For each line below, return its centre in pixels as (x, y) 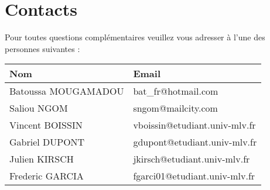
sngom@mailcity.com (175, 108)
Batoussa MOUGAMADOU (67, 91)
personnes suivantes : (42, 48)
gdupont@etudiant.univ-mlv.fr (195, 142)
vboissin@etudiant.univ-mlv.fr (194, 125)
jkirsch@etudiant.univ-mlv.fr (192, 159)
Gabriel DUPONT (47, 142)
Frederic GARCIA (47, 176)
